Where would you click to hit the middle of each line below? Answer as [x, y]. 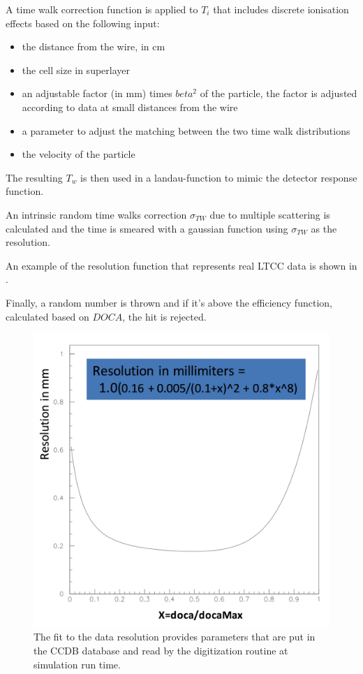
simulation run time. [77, 664]
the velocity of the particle [79, 154]
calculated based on [47, 316]
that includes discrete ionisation [281, 9]
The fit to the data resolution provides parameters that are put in [175, 637]
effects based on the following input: [83, 23]
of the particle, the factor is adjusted [279, 93]
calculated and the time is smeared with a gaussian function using [147, 228]
